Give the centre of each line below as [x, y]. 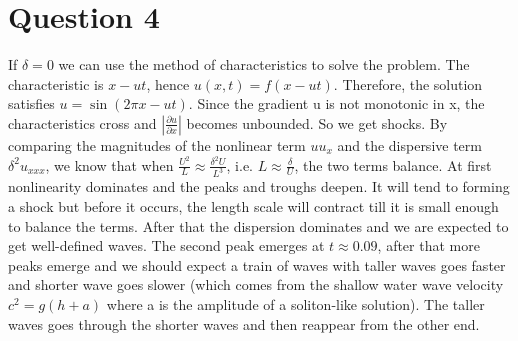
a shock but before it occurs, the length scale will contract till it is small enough [253, 206]
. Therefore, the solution [408, 83]
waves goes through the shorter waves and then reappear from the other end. [244, 323]
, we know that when [109, 164]
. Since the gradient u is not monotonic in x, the [336, 103]
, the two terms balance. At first [393, 164]
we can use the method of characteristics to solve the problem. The [264, 64]
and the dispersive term [409, 144]
